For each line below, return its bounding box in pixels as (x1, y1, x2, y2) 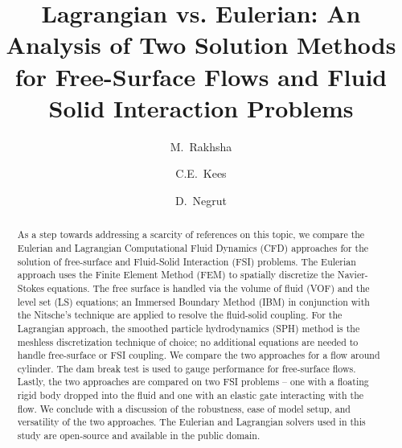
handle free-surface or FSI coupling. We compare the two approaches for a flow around (17, 348, 380, 362)
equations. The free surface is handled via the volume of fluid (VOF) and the (47, 281, 370, 294)
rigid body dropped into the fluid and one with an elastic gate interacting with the (17, 388, 364, 402)
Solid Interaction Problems (48, 91, 354, 124)
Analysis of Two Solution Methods (6, 28, 396, 61)
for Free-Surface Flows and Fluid (14, 60, 388, 92)
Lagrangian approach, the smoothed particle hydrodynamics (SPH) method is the (17, 321, 360, 335)
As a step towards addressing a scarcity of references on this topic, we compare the (17, 228, 365, 241)
